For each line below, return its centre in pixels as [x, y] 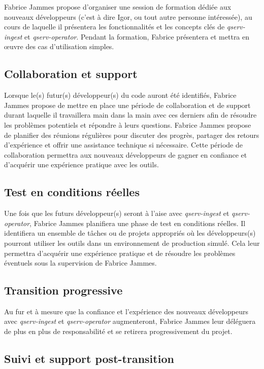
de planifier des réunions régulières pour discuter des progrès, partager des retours [132, 135]
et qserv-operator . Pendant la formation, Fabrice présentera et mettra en [137, 36]
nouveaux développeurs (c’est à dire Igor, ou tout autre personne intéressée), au [128, 16]
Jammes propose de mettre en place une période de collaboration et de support [127, 105]
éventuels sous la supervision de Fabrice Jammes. [80, 263]
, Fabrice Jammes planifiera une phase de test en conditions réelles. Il [138, 223]
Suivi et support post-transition [89, 359]
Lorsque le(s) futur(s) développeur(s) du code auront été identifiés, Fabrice [120, 95]
